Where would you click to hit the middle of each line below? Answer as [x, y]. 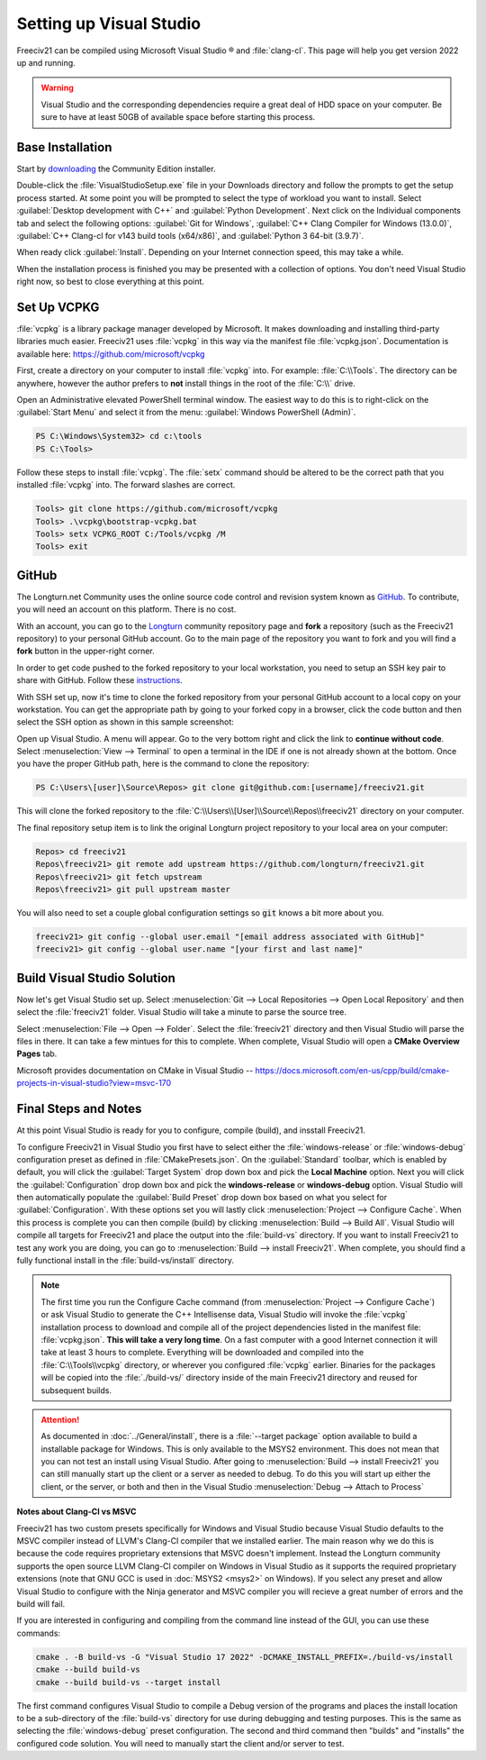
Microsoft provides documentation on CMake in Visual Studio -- [135, 1070]
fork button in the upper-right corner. [85, 651]
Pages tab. [37, 1053]
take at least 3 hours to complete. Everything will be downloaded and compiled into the [202, 1353]
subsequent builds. [76, 1390]
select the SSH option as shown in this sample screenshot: [125, 722]
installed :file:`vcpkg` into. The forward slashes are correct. [126, 485]
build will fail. [41, 1604]
